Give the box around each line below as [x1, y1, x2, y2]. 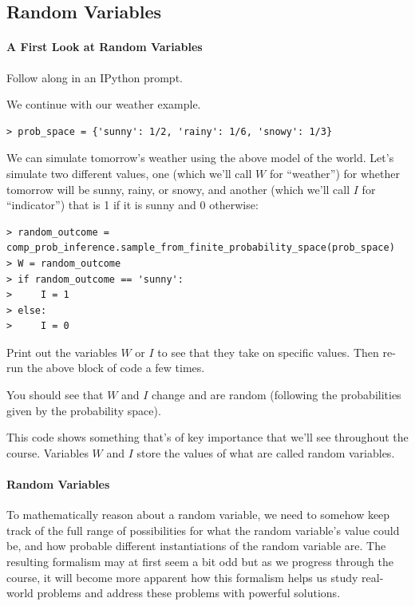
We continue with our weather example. [6, 96, 201, 113]
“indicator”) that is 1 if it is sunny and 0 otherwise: [6, 196, 259, 213]
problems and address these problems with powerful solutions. [37, 584, 341, 601]
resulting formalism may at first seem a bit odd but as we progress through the [6, 553, 393, 570]
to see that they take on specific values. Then [157, 343, 379, 360]
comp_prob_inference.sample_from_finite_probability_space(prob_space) [6, 242, 395, 254]
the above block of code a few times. [26, 359, 205, 376]
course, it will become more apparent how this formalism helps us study [6, 568, 358, 585]
